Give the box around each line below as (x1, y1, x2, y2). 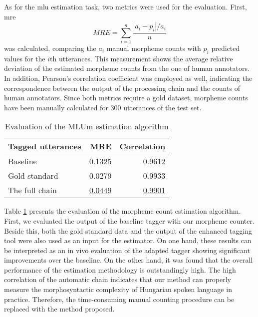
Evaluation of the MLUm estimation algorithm (4, 120, 169, 132)
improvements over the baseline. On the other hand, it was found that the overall (4, 255, 253, 265)
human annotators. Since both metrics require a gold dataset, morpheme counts (4, 92, 248, 103)
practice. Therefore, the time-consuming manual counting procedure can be (4, 294, 235, 304)
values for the (4, 53, 45, 63)
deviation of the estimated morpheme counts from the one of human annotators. (4, 63, 250, 73)
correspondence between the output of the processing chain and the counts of (4, 82, 240, 93)
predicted (211, 42, 240, 53)
